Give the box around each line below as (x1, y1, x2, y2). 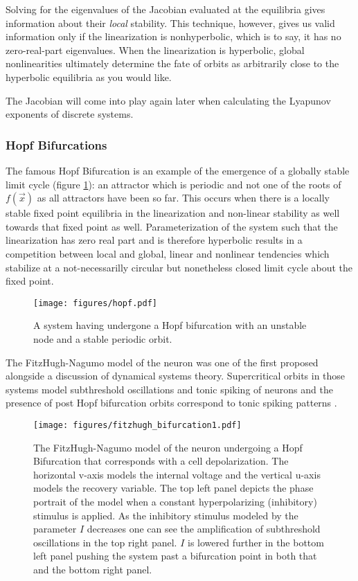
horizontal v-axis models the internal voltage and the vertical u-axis (33, 467, 321, 481)
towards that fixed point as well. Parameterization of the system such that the (6, 219, 338, 233)
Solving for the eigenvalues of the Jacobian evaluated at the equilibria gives (6, 2, 325, 16)
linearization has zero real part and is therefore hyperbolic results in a (6, 233, 303, 247)
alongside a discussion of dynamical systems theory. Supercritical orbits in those (6, 368, 346, 383)
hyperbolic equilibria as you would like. (6, 69, 172, 84)
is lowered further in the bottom (187, 535, 324, 549)
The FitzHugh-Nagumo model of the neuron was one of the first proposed (6, 355, 319, 369)
